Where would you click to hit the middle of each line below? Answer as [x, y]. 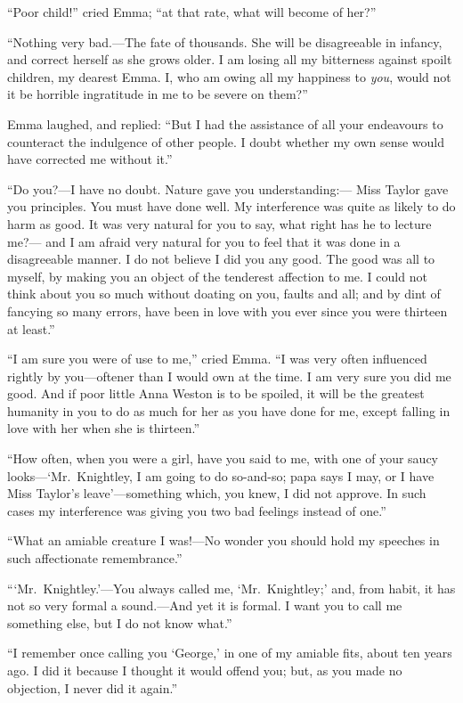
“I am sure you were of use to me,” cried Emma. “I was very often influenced [217, 359]
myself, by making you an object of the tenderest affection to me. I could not [217, 276]
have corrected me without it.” [90, 159]
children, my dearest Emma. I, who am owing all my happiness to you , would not [229, 76]
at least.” [31, 328]
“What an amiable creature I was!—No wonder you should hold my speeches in [223, 540]
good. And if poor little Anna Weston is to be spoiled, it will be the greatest [216, 393]
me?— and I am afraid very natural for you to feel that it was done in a [204, 241]
